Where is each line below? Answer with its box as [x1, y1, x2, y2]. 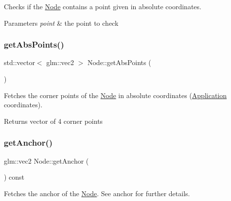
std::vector [4, 57, 35, 67]
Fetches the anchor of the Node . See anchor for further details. [4, 188, 190, 198]
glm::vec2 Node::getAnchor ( [4, 155, 89, 166]
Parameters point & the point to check [4, 17, 119, 28]
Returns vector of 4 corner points [4, 116, 103, 126]
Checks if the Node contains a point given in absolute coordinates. [4, 1, 201, 11]
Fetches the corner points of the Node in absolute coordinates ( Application [4, 90, 227, 100]
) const [4, 172, 25, 182]
